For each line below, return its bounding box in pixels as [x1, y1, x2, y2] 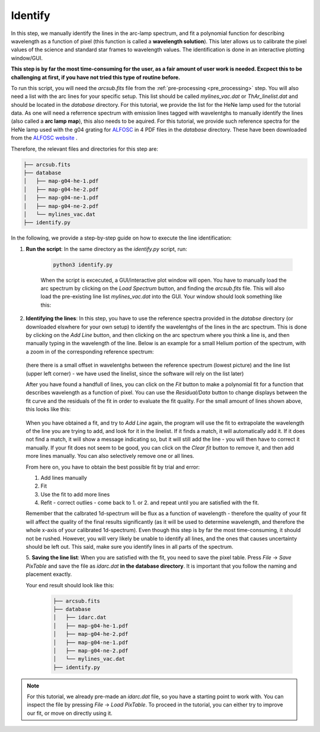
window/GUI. [11, 54, 43, 62]
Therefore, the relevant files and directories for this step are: [11, 145, 158, 152]
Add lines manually [40, 474, 87, 481]
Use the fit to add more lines [40, 491, 110, 498]
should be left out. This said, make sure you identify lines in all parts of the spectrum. [25, 543, 233, 550]
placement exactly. [25, 571, 72, 578]
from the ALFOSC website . [11, 134, 78, 142]
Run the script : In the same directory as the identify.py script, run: [25, 245, 188, 252]
